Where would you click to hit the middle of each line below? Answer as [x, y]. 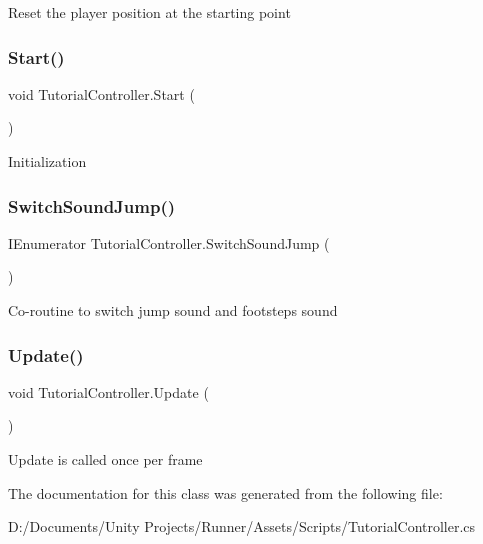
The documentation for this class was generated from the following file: [225, 492]
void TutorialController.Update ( [108, 391]
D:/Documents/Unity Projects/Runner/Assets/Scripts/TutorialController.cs [242, 526]
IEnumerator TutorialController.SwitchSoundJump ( [169, 242]
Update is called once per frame [105, 459]
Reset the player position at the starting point [149, 12]
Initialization [47, 161]
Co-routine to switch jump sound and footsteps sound [173, 310]
